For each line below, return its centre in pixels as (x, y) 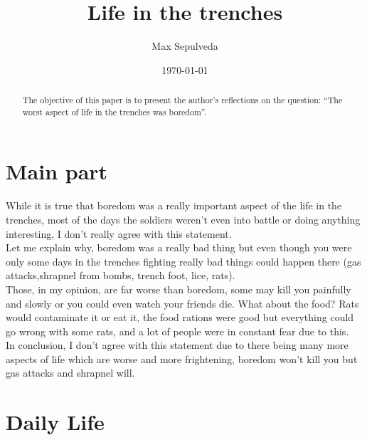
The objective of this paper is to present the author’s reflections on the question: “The (182, 100)
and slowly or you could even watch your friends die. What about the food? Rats (182, 303)
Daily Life (55, 422)
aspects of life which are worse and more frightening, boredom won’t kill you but (182, 358)
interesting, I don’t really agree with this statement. (119, 233)
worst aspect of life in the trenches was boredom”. (115, 111)
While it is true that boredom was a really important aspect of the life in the (174, 205)
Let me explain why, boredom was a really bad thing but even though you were (179, 247)
